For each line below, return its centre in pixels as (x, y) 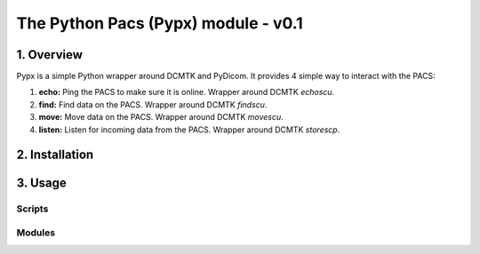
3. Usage (41, 183)
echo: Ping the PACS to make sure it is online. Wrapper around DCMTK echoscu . (187, 92)
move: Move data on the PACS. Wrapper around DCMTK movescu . (161, 117)
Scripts (32, 209)
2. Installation (55, 155)
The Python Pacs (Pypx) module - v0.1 (160, 23)
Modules (36, 233)
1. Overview (50, 55)
